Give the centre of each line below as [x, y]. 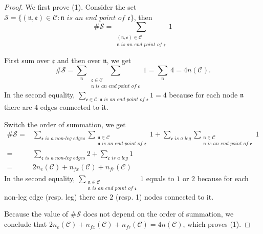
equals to [160, 178]
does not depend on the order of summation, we [158, 214]
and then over [79, 60]
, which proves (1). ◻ [217, 224]
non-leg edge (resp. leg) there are [56, 196]
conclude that [26, 224]
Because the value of [36, 214]
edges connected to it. [74, 107]
